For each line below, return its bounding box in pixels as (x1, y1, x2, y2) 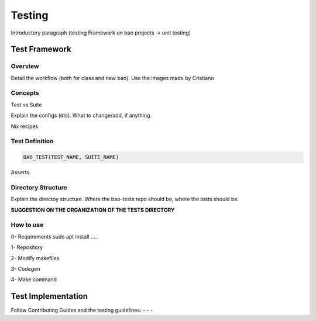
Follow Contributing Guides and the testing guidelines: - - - (11, 307, 153, 314)
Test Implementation (11, 291, 88, 301)
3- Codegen (11, 265, 40, 272)
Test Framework (11, 44, 71, 54)
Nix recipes (11, 123, 39, 130)
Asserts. (11, 169, 31, 176)
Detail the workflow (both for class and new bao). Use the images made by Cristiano (11, 74, 214, 81)
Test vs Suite (11, 101, 42, 108)
